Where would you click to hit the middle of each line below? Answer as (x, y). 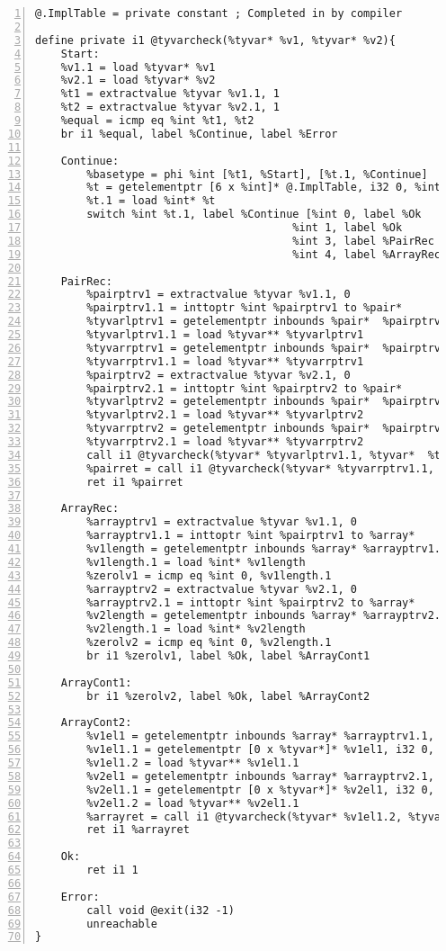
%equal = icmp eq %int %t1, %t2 (157, 121)
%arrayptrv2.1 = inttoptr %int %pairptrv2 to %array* (251, 602)
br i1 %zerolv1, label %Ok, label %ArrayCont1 (228, 656)
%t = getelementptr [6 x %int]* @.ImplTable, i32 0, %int (264, 188)
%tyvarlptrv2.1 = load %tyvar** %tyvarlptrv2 (225, 415)
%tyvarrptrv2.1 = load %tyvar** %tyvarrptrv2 (225, 442)
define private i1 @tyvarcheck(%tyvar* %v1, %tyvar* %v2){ (215, 40)
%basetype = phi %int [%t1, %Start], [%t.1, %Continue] (257, 174)
